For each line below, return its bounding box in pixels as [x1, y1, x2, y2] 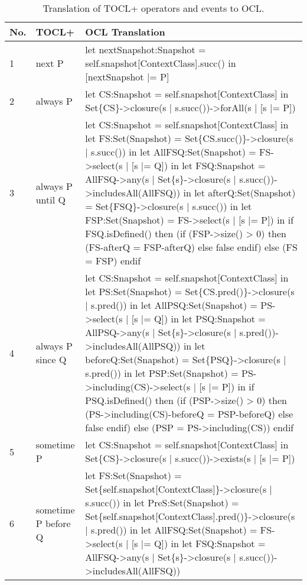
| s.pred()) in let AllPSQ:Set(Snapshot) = [85, 298, 257, 312]
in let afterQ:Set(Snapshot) [183, 186, 296, 199]
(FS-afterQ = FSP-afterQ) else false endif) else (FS [85, 240, 298, 254]
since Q [35, 353, 67, 366]
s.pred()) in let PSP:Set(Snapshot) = [85, 366, 239, 380]
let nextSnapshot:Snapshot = [85, 43, 206, 56]
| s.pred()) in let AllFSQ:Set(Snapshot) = [85, 523, 257, 536]
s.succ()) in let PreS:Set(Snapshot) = [85, 496, 239, 509]
